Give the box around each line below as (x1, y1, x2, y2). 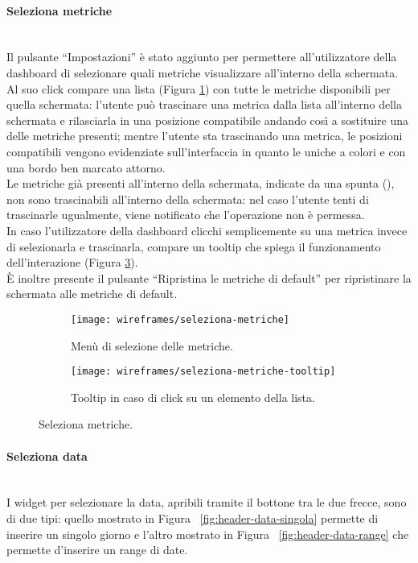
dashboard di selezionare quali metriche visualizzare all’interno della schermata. (6, 64, 399, 81)
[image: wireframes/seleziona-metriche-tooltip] (71, 366, 336, 378)
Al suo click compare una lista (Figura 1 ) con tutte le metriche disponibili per (6, 80, 391, 97)
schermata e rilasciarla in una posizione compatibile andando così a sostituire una (6, 111, 408, 128)
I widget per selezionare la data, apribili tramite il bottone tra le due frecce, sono (6, 494, 407, 511)
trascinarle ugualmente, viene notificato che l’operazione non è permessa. (6, 206, 365, 223)
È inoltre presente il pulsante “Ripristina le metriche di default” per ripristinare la (6, 269, 412, 286)
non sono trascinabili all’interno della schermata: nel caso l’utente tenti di (6, 190, 369, 207)
